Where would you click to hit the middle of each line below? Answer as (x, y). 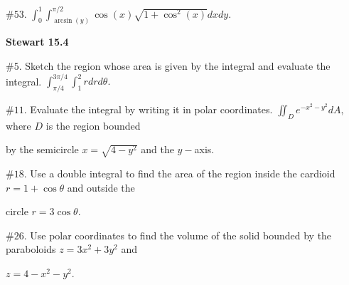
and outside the (101, 187)
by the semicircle (42, 149)
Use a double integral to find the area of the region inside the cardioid (183, 173)
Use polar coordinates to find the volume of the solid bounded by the (181, 235)
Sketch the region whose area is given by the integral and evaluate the (178, 65)
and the (157, 149)
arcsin (63, 21)
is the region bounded (93, 125)
